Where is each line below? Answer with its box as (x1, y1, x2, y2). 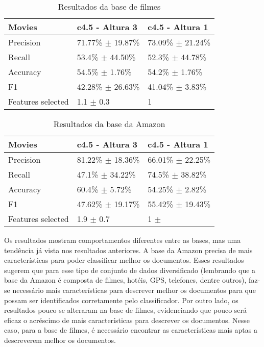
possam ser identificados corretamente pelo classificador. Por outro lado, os (4, 294, 238, 305)
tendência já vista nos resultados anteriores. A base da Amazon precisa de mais (4, 244, 253, 255)
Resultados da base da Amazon (53, 118, 165, 130)
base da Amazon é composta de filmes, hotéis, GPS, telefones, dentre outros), (4, 275, 247, 285)
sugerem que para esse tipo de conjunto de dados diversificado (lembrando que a (4, 264, 256, 275)
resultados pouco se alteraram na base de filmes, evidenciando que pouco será (4, 305, 247, 315)
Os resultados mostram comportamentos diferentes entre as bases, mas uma (4, 235, 241, 245)
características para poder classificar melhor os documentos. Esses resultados (4, 255, 244, 265)
